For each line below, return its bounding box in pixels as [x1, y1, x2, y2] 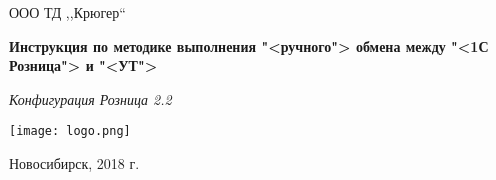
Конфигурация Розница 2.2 [9, 88, 172, 109]
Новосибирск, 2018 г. [9, 153, 140, 174]
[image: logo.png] [9, 124, 131, 139]
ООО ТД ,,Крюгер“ [9, 2, 126, 22]
